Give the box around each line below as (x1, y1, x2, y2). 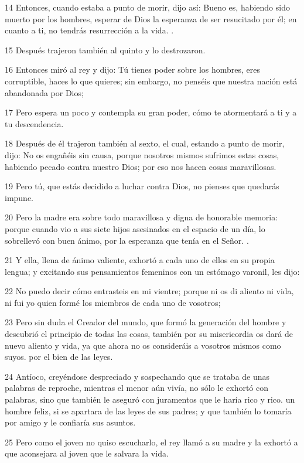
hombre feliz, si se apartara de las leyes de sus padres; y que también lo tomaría (5, 404, 292, 417)
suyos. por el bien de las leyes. (5, 350, 113, 363)
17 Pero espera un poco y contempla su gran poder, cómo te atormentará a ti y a (5, 106, 297, 118)
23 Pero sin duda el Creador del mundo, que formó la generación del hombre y (5, 316, 286, 328)
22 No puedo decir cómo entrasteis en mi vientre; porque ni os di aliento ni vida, (5, 285, 294, 297)
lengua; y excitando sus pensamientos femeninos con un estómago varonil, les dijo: (5, 265, 300, 277)
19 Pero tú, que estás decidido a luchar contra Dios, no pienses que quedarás (5, 180, 279, 192)
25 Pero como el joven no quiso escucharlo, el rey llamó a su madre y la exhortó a (5, 435, 298, 448)
